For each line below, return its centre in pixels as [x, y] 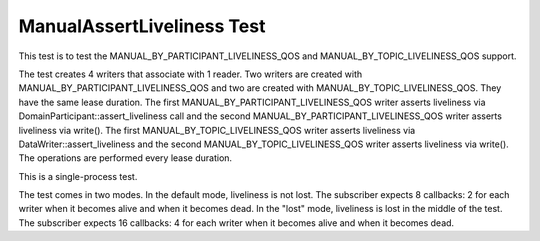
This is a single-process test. [78, 176]
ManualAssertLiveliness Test [142, 26]
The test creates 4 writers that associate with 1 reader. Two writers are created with [190, 74]
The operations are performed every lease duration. [125, 158]
